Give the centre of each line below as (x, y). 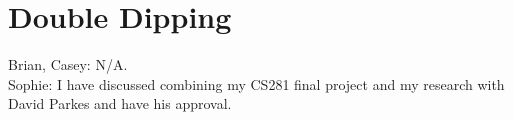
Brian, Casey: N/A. (68, 64)
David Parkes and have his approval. (120, 103)
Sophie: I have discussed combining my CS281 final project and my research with (256, 83)
